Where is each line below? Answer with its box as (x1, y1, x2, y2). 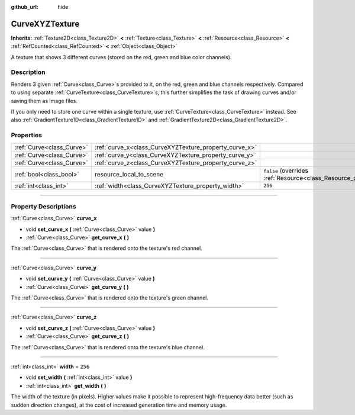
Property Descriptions (11, 202, 76, 210)
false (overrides (263, 166, 309, 175)
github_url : (11, 4, 38, 10)
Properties (11, 131, 43, 139)
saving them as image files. (11, 97, 78, 104)
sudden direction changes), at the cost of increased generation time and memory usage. (11, 401, 227, 408)
